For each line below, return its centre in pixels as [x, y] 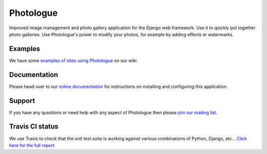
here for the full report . [32, 145]
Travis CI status [34, 127]
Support [22, 101]
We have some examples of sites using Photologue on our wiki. [73, 60]
